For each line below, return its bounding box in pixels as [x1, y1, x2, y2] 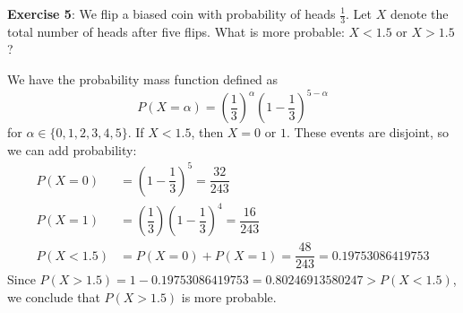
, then [191, 123, 224, 142]
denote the [390, 4, 449, 22]
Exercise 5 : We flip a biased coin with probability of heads [7, 4, 336, 22]
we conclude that [7, 288, 100, 307]
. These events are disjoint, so [286, 123, 450, 142]
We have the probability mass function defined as [7, 70, 279, 89]
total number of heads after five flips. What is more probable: [7, 22, 345, 40]
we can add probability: [7, 140, 137, 159]
